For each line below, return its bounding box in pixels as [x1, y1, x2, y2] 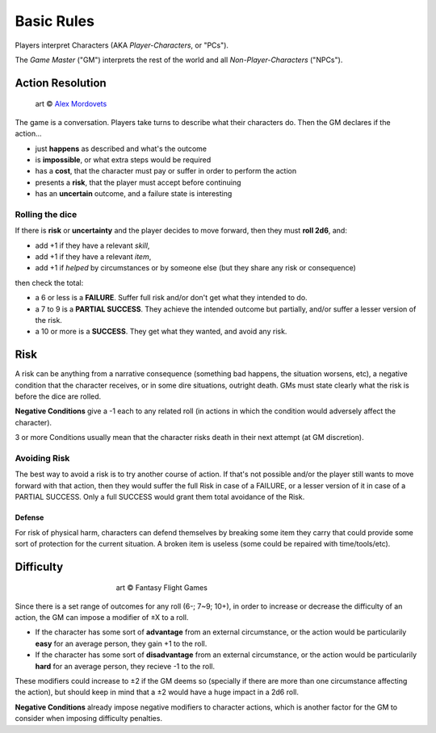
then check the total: [15, 278, 84, 287]
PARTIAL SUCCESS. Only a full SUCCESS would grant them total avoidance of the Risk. [15, 492, 305, 502]
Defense [15, 513, 44, 522]
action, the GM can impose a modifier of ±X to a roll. [15, 613, 189, 622]
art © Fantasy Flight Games [115, 583, 208, 593]
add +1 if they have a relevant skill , [35, 241, 150, 250]
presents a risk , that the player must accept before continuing [35, 178, 241, 187]
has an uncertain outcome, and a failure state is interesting [35, 189, 233, 199]
